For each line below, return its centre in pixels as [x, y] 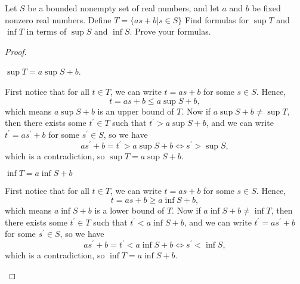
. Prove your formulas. [170, 31]
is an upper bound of [136, 111]
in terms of [47, 31]
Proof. [16, 51]
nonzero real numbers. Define [58, 19]
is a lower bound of [129, 210]
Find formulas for [217, 19]
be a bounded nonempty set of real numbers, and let [123, 8]
